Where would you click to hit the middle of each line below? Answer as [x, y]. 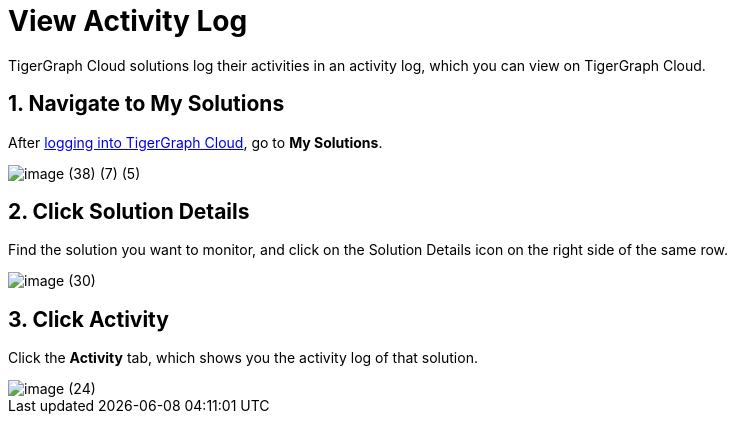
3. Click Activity [88, 319]
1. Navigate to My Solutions [146, 104]
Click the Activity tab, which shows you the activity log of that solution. [243, 358]
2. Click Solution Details [129, 212]
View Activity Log [128, 21]
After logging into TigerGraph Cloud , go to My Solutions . [195, 142]
